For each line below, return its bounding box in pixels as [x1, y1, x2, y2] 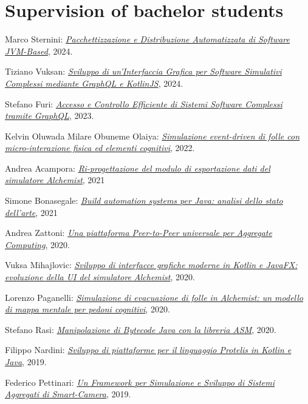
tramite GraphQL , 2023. [5, 109, 94, 122]
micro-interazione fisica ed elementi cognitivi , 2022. [5, 141, 195, 154]
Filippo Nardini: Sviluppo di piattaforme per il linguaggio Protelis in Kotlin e [5, 343, 292, 356]
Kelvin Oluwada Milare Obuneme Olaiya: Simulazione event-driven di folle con [5, 129, 299, 142]
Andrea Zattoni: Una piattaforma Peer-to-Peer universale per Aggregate [5, 226, 272, 239]
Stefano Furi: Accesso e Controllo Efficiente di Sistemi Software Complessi [5, 97, 282, 110]
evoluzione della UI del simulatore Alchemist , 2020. [5, 271, 195, 283]
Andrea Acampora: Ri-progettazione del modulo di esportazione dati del [5, 161, 270, 174]
